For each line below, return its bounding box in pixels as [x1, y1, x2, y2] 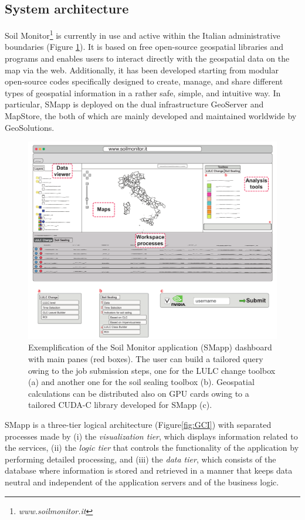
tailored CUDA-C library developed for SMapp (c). [28, 399, 212, 411]
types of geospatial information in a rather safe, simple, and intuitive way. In [5, 86, 281, 99]
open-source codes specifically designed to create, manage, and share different [5, 75, 283, 87]
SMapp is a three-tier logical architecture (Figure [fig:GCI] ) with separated [5, 418, 272, 430]
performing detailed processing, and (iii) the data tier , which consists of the [5, 453, 276, 465]
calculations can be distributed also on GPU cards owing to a [28, 387, 249, 399]
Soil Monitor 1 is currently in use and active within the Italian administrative [5, 28, 280, 41]
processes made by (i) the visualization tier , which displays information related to [5, 430, 298, 442]
